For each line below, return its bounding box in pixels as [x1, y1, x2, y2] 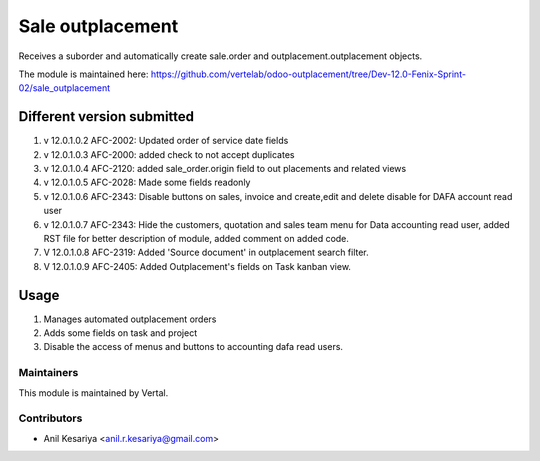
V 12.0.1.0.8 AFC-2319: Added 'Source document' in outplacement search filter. [43, 246, 369, 259]
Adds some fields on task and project [43, 327, 198, 339]
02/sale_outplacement [18, 82, 111, 94]
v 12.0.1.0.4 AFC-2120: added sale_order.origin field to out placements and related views [43, 163, 407, 175]
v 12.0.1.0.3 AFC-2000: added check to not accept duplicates [43, 148, 295, 160]
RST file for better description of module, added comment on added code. [43, 232, 350, 244]
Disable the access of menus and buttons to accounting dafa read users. [43, 341, 344, 353]
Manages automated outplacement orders [43, 313, 217, 325]
